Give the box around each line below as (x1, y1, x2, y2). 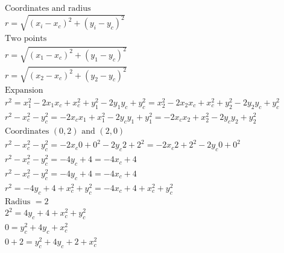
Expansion (4, 86, 43, 95)
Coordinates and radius (4, 4, 91, 13)
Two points (4, 34, 47, 43)
